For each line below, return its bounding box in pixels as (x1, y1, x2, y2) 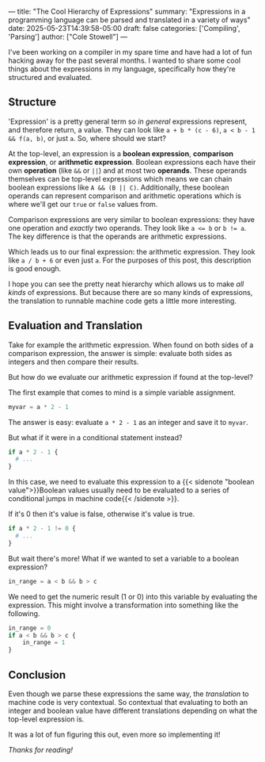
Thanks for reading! (8, 745, 74, 754)
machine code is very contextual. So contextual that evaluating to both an (8, 697, 248, 706)
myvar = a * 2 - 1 (8, 403, 69, 411)
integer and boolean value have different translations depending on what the (8, 706, 258, 715)
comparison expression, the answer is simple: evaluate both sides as (8, 348, 233, 358)
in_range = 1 (22, 638, 66, 647)
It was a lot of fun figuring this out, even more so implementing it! (8, 729, 221, 739)
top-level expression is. (8, 714, 85, 724)
